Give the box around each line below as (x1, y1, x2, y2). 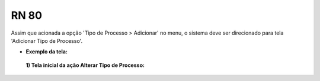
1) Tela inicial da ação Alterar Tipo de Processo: (25, 62, 145, 69)
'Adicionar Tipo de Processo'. (11, 37, 83, 44)
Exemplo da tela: (25, 48, 68, 55)
